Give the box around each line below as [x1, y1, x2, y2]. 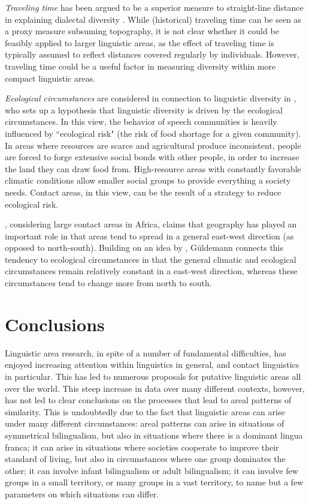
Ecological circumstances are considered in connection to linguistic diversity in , [5, 92, 296, 104]
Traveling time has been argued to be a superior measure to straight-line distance [5, 1, 304, 13]
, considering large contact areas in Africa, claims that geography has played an [5, 218, 297, 230]
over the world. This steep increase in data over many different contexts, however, [5, 382, 305, 394]
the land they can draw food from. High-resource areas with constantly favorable [5, 162, 301, 175]
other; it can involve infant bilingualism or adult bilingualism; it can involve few [5, 464, 298, 476]
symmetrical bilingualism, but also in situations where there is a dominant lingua [5, 428, 303, 441]
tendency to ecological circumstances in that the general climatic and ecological [5, 253, 296, 265]
